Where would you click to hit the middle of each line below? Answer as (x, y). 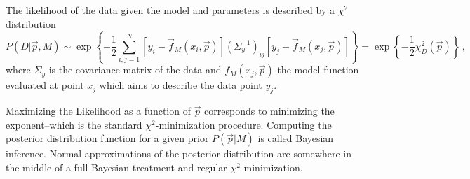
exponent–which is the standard (74, 124)
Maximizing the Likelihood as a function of (98, 111)
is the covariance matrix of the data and (135, 70)
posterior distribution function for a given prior (107, 138)
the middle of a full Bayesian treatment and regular (116, 167)
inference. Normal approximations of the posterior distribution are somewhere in (179, 153)
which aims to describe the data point (181, 85)
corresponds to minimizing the (269, 111)
